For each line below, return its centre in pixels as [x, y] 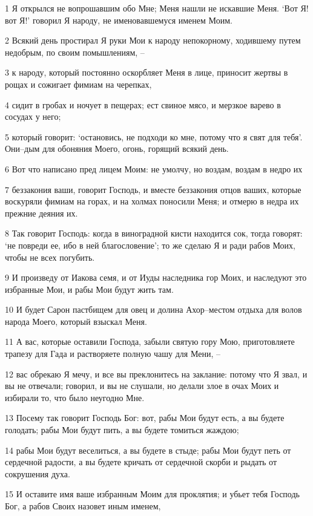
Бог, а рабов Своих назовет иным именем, [83, 506]
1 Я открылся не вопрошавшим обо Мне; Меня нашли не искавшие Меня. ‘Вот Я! [157, 8]
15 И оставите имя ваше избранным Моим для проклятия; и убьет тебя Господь [152, 494]
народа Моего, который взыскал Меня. [76, 321]
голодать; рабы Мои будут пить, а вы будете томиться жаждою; [122, 430]
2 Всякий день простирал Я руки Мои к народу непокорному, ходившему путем [153, 40]
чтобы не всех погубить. [50, 257]
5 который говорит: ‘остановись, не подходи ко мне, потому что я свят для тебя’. [154, 136]
